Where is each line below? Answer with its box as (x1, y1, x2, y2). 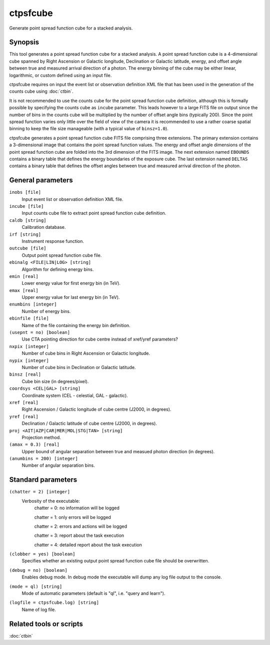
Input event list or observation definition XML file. (21, 196, 123, 202)
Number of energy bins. (21, 308, 71, 314)
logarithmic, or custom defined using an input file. (9, 72, 112, 78)
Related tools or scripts (9, 619, 83, 628)
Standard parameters (9, 476, 77, 484)
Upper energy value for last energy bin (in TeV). (21, 294, 120, 300)
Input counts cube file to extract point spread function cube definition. (21, 210, 166, 216)
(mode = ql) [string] (9, 583, 62, 589)
